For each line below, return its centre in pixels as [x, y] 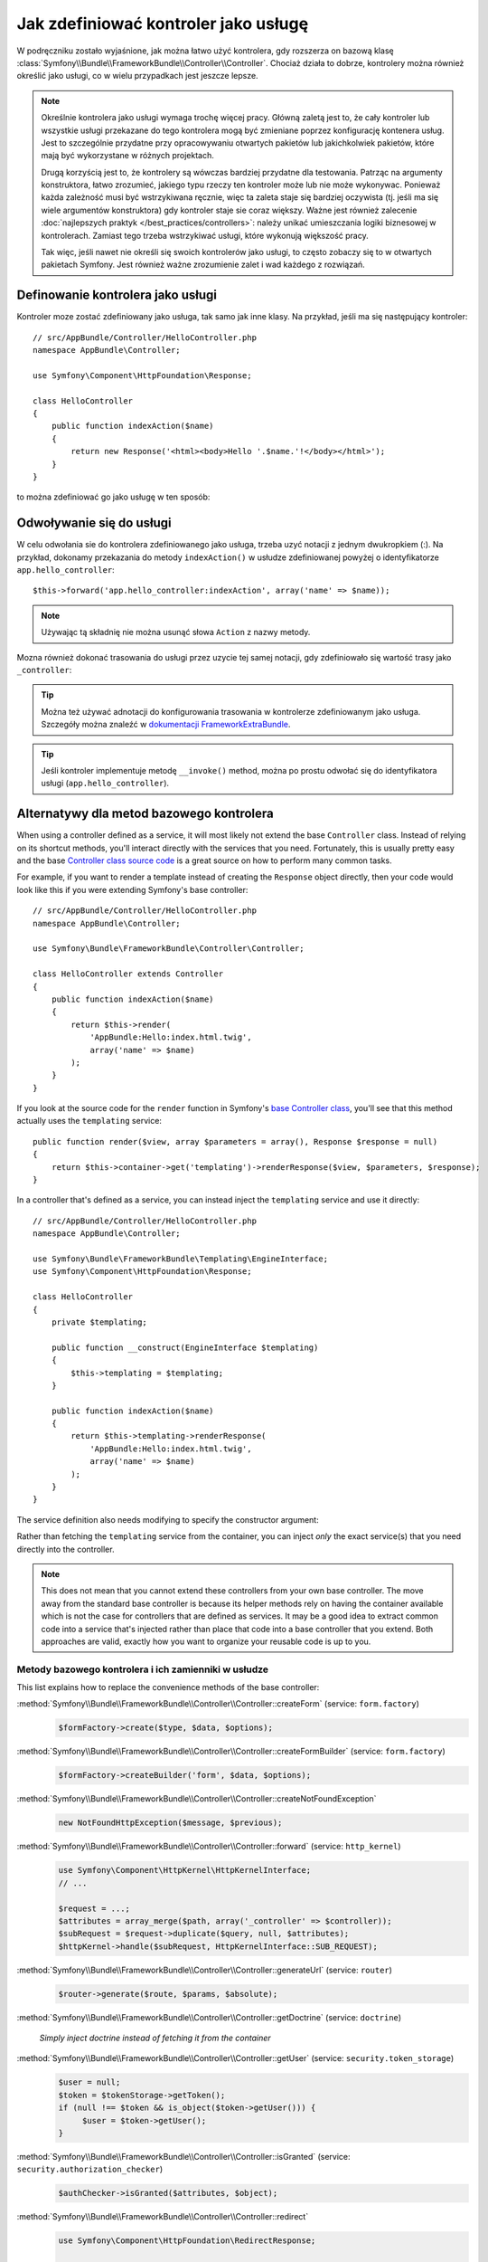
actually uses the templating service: [89, 1121]
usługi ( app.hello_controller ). [105, 784]
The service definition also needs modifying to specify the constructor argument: [168, 1519]
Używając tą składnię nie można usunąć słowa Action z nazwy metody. [176, 632]
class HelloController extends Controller [128, 974]
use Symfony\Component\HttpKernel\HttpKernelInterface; [185, 1870]
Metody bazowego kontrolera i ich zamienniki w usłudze [143, 1669]
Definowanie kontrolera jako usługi [117, 295]
